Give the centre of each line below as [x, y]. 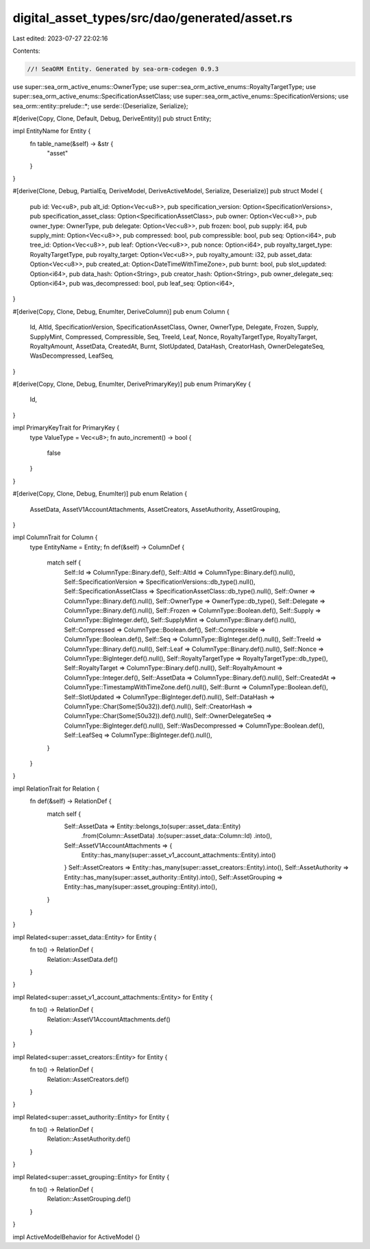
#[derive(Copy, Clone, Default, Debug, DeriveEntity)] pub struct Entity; [112, 119]
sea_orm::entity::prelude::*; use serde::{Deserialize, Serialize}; [100, 106]
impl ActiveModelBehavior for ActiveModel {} [76, 1237]
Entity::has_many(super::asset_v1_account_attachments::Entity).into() [179, 855]
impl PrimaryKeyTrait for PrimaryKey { [66, 428]
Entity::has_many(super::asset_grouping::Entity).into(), [140, 887]
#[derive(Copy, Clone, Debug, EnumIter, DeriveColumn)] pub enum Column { [121, 311]
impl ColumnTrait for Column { [55, 537]
